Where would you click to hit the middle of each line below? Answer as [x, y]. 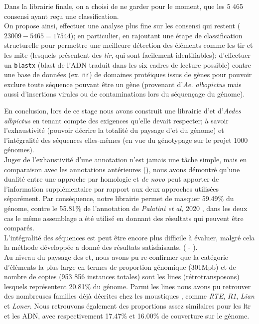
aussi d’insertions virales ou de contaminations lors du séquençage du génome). [125, 94]
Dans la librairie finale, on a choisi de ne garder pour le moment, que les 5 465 [124, 6]
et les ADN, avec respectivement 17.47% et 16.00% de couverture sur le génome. [127, 315]
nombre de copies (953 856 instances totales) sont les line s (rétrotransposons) [122, 276]
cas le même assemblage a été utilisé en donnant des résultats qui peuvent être [124, 218]
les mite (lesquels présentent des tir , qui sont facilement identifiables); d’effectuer [127, 54]
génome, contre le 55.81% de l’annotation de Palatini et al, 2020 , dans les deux [126, 208]
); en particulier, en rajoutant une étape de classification [156, 35]
